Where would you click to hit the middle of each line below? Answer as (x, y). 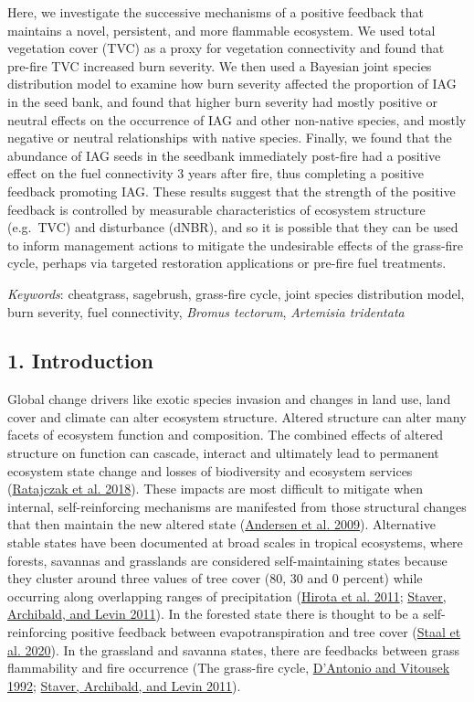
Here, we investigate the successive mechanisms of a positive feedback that (216, 12)
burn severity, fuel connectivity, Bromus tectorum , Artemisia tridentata (206, 311)
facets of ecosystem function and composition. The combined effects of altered (226, 435)
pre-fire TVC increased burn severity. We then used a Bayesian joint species (220, 65)
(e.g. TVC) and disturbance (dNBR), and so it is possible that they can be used (233, 227)
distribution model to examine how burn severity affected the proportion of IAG (232, 84)
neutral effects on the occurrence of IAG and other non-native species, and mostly (237, 119)
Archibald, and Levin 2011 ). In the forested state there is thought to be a (213, 614)
